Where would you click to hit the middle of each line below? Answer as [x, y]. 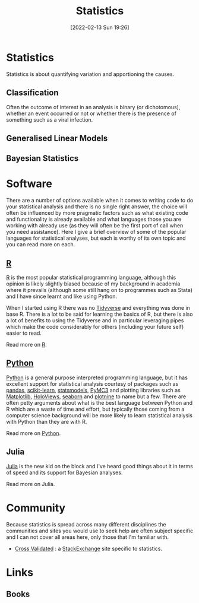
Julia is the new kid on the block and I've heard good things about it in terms [99, 466]
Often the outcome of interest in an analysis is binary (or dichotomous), [93, 107]
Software [29, 184]
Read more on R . [26, 345]
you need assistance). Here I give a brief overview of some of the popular [96, 232]
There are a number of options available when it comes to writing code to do [100, 201]
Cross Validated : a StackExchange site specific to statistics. [88, 548]
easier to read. [24, 333]
